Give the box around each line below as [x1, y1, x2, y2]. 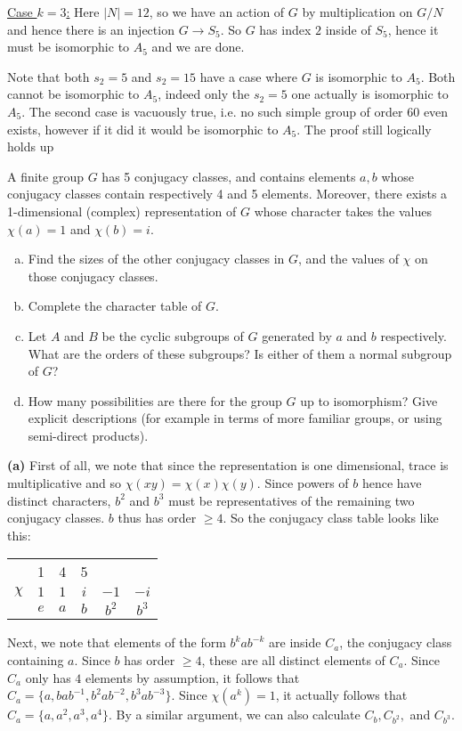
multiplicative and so [7, 474, 122, 492]
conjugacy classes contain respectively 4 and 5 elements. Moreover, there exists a [7, 184, 448, 203]
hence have [361, 474, 422, 492]
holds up [7, 137, 54, 156]
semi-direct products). [28, 426, 149, 444]
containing [7, 651, 64, 670]
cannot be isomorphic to [7, 85, 140, 103]
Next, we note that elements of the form [7, 633, 226, 652]
